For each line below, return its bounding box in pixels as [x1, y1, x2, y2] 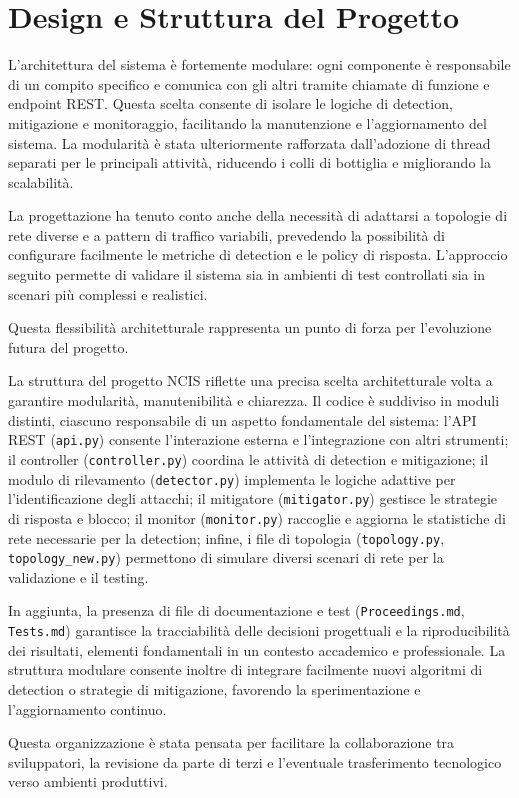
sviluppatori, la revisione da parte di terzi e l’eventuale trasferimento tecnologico [8, 751, 502, 772]
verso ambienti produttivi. [8, 771, 168, 792]
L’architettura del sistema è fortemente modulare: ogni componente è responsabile [8, 54, 511, 75]
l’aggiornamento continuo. [8, 698, 167, 719]
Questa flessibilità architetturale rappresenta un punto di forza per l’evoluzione [8, 317, 492, 338]
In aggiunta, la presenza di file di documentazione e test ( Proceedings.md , [8, 600, 465, 621]
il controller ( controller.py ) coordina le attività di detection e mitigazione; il [8, 448, 489, 469]
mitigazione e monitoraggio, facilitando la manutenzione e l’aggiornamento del [8, 112, 487, 133]
